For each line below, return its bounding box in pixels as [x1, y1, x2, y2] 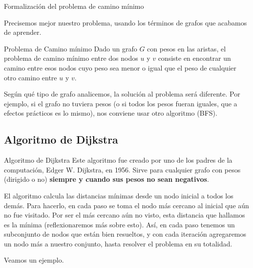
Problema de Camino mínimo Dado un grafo [4, 43, 137, 53]
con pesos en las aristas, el [147, 43, 226, 53]
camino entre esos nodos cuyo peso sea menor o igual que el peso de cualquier [4, 62, 236, 73]
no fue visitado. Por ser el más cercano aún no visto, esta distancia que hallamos [4, 210, 245, 220]
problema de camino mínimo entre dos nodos [4, 53, 138, 63]
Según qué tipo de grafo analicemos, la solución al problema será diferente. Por [4, 89, 240, 99]
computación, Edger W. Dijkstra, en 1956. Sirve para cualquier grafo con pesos [4, 164, 241, 174]
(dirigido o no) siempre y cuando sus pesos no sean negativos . [4, 174, 209, 184]
